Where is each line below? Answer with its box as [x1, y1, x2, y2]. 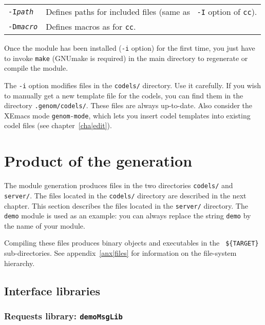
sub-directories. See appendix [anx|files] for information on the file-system [4, 248, 237, 258]
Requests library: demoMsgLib [4, 309, 123, 322]
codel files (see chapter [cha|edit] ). [4, 120, 112, 131]
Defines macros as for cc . [46, 21, 136, 32]
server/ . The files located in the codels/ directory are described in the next [4, 190, 247, 200]
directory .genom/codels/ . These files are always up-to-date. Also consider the [4, 100, 253, 111]
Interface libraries [4, 282, 101, 298]
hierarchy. [4, 257, 35, 268]
